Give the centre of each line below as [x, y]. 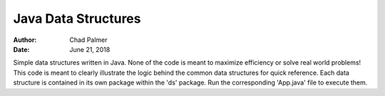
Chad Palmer [88, 40]
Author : [25, 40]
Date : [21, 49]
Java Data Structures [77, 18]
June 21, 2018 [90, 49]
